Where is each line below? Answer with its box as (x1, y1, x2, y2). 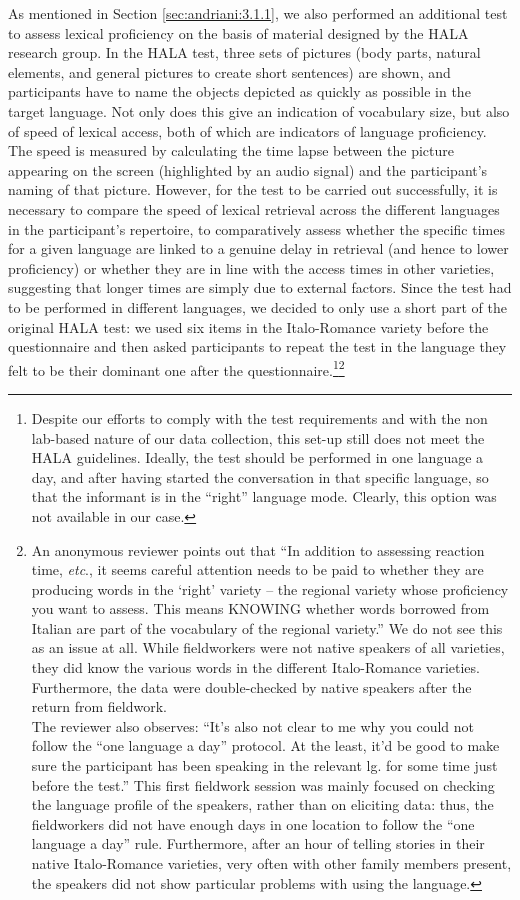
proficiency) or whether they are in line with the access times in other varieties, (8, 257, 495, 278)
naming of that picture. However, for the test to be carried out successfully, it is (8, 179, 498, 200)
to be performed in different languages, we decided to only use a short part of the (8, 296, 507, 317)
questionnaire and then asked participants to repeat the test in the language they (8, 336, 507, 357)
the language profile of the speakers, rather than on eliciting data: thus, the (31, 794, 494, 815)
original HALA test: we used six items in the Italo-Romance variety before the (8, 316, 489, 337)
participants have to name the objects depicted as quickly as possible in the (8, 81, 471, 102)
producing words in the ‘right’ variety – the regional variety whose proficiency (31, 578, 509, 599)
